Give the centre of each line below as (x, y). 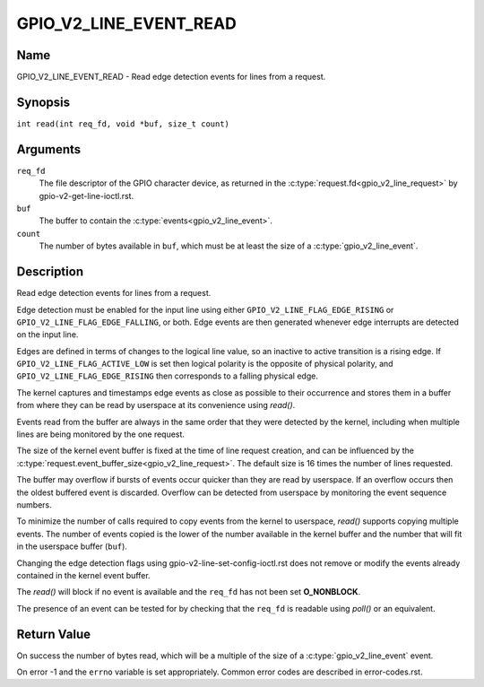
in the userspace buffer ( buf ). (72, 546)
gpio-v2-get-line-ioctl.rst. (86, 196)
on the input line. (48, 335)
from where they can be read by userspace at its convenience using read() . (156, 405)
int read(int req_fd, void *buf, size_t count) (123, 124)
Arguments (49, 149)
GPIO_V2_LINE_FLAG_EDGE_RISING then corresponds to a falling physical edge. (167, 376)
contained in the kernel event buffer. (84, 575)
